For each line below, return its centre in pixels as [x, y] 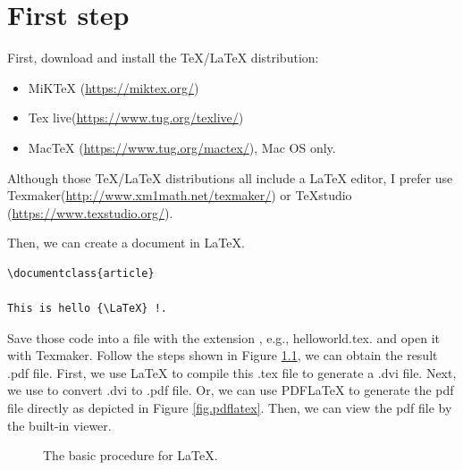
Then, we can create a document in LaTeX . [126, 243]
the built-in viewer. [59, 425]
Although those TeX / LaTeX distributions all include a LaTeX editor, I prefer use [230, 177]
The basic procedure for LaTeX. [130, 455]
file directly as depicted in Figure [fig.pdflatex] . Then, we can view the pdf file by [230, 408]
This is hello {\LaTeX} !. [87, 309]
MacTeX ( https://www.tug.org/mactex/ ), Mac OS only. [182, 147]
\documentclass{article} [81, 273]
